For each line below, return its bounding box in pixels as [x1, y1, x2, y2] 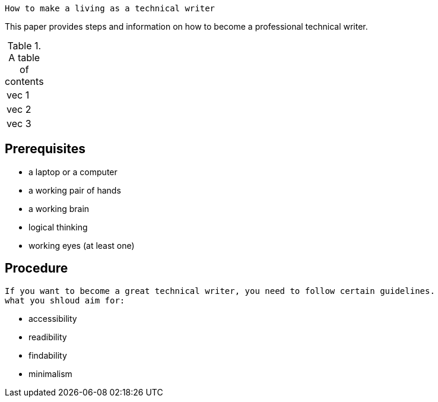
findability [28, 350, 67, 360]
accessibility [28, 313, 77, 324]
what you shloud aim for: [5, 295, 125, 305]
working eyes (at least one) [28, 240, 135, 251]
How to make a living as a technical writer [5, 4, 215, 13]
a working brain [28, 203, 90, 214]
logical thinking [28, 221, 88, 232]
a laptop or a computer [28, 166, 118, 177]
